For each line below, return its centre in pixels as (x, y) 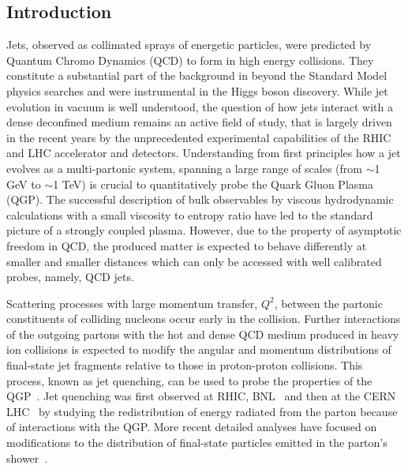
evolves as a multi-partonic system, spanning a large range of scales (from (184, 168)
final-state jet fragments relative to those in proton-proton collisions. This (185, 365)
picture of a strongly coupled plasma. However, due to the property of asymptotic (204, 230)
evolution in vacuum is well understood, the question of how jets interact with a (200, 106)
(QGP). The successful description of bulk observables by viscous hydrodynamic (200, 199)
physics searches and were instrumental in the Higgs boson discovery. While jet (197, 90)
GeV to (24, 184)
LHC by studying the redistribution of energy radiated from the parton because (202, 411)
